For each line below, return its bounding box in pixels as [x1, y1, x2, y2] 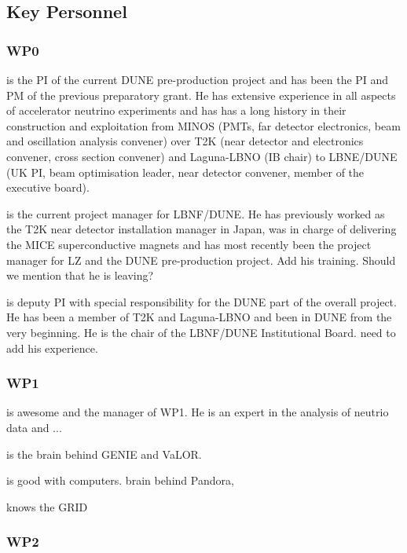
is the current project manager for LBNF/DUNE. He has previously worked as [6, 205, 385, 222]
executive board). [6, 179, 90, 196]
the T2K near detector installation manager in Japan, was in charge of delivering [6, 221, 397, 237]
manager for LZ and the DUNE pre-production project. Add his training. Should [6, 251, 396, 268]
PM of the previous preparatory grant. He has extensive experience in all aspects [6, 86, 396, 103]
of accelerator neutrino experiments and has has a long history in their [6, 102, 346, 119]
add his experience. [6, 339, 98, 356]
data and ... [6, 419, 62, 435]
